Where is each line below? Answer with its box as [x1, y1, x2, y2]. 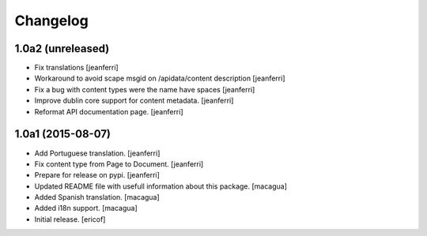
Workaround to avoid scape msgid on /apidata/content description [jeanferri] [34, 73, 285, 83]
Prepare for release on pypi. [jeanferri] [34, 170, 160, 180]
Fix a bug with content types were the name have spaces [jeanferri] [34, 84, 255, 94]
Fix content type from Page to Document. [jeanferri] [34, 159, 204, 169]
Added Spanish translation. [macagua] [34, 193, 160, 202]
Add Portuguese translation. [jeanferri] [34, 148, 161, 158]
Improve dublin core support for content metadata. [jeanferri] [34, 96, 234, 106]
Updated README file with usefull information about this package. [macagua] [34, 182, 288, 191]
